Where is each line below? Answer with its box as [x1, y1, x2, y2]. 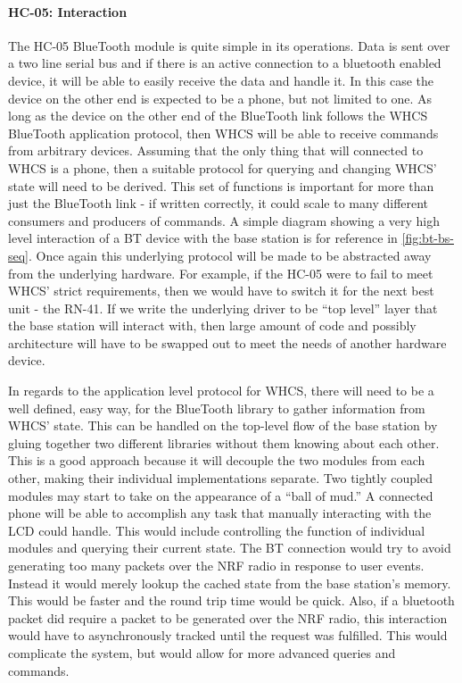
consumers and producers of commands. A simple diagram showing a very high [8, 211, 441, 229]
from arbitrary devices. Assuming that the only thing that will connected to [8, 141, 424, 160]
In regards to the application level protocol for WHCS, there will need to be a [8, 381, 434, 400]
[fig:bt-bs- [401, 229, 454, 247]
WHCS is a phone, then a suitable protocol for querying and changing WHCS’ [8, 158, 437, 177]
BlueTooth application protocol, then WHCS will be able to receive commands [8, 123, 439, 142]
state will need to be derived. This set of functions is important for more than [8, 176, 434, 195]
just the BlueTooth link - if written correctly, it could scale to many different [8, 194, 429, 212]
